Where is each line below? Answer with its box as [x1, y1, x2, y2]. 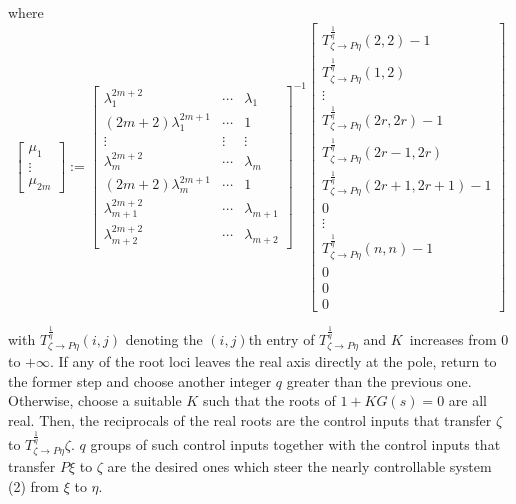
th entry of [248, 328, 315, 349]
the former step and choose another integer [8, 370, 272, 391]
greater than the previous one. [286, 370, 472, 391]
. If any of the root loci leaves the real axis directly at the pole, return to [50, 351, 497, 372]
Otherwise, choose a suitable [8, 390, 182, 411]
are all [448, 390, 487, 411]
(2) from [8, 475, 59, 496]
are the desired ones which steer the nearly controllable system [107, 456, 492, 477]
